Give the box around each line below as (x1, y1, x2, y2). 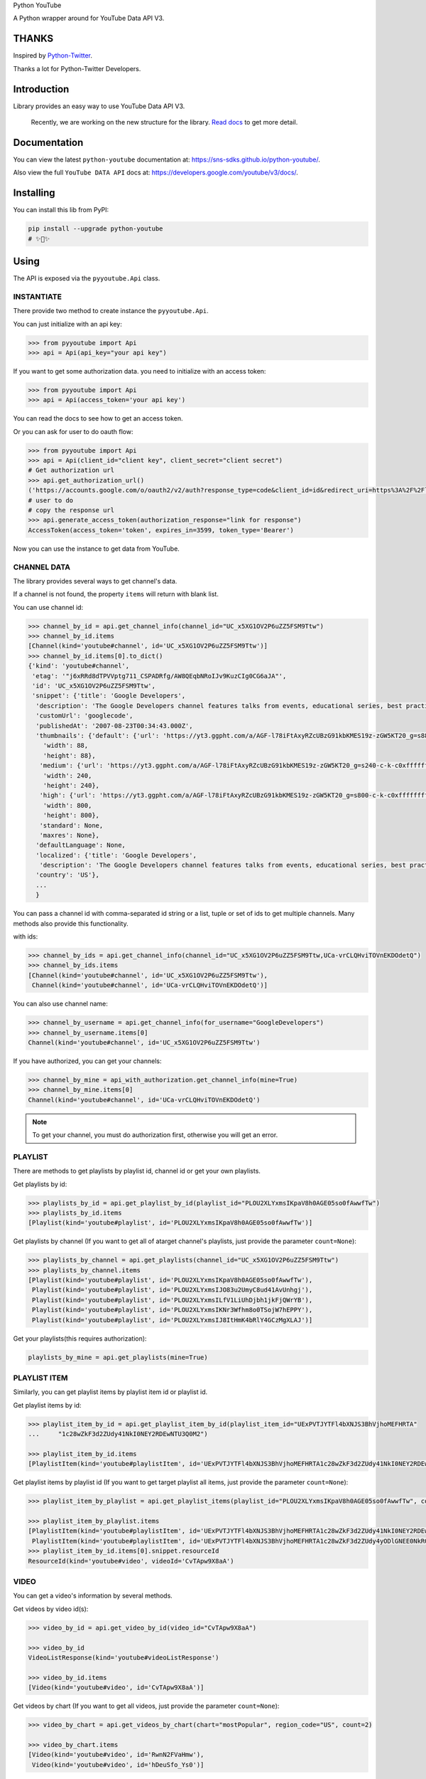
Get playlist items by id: (13, 1400, 82, 1409)
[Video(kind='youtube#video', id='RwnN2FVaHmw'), (28, 1751, 204, 1759)
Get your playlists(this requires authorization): (13, 1334, 147, 1343)
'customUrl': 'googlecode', (35, 712, 133, 720)
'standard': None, (39, 821, 104, 829)
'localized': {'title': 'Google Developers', (35, 851, 197, 859)
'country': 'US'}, (35, 871, 99, 879)
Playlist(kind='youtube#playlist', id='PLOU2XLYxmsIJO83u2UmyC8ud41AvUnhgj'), (32, 1286, 313, 1294)
